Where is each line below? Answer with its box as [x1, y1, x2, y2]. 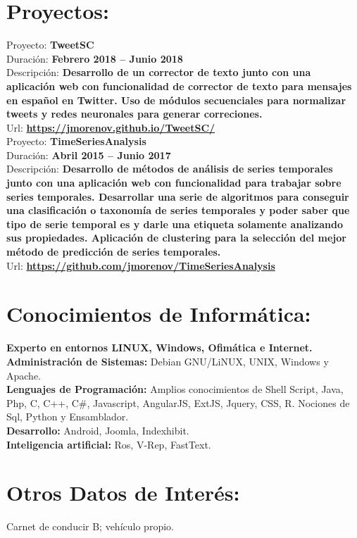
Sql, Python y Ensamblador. [6, 409, 129, 424]
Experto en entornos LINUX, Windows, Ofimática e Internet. [6, 340, 313, 355]
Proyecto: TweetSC [6, 37, 94, 52]
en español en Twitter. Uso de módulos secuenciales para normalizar [6, 92, 346, 107]
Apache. [6, 368, 41, 382]
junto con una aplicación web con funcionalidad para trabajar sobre [6, 175, 342, 190]
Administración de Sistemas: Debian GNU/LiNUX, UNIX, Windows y [6, 354, 329, 368]
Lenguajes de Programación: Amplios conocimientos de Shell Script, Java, [6, 382, 344, 396]
